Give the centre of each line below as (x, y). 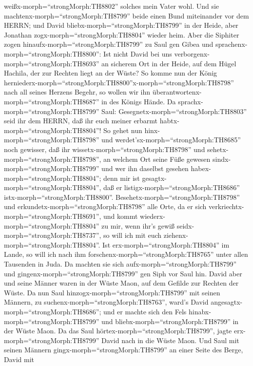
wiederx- (153, 216)
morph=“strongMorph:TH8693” (52, 63)
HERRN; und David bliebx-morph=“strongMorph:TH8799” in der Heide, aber (121, 25)
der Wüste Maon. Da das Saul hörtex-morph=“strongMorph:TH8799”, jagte (118, 331)
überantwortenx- (177, 92)
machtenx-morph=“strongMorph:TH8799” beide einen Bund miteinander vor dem (126, 15)
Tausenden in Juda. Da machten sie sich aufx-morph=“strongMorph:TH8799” (120, 264)
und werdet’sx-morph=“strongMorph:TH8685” (171, 140)
